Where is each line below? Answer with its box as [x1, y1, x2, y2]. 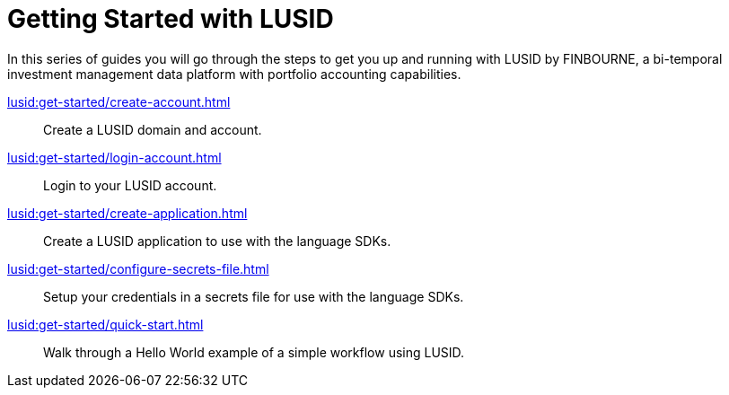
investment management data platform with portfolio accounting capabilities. [7, 66, 461, 82]
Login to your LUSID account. [43, 177, 217, 193]
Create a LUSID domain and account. [43, 121, 262, 137]
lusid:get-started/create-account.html [7, 93, 231, 110]
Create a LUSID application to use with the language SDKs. [43, 233, 391, 249]
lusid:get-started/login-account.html [7, 149, 222, 165]
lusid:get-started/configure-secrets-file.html [7, 260, 269, 276]
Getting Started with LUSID [7, 4, 334, 34]
